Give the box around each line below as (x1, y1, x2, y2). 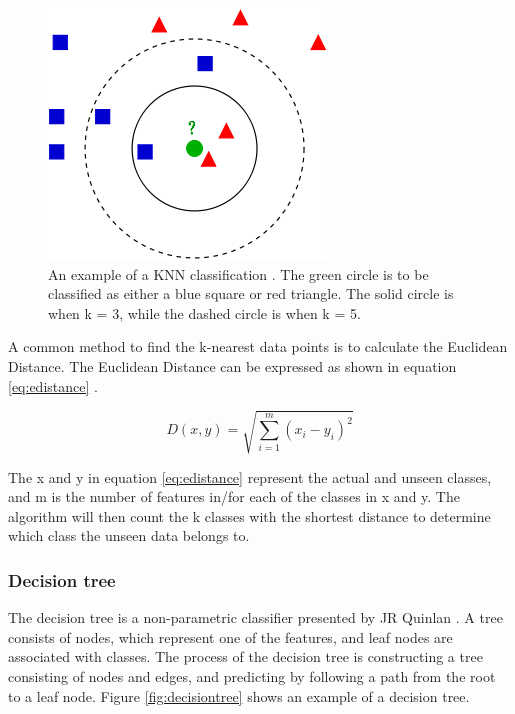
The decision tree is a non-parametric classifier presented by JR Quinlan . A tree (8, 607, 503, 628)
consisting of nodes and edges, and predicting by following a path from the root (8, 666, 496, 687)
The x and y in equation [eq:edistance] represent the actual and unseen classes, (8, 466, 492, 487)
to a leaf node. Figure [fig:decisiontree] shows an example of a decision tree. (8, 685, 470, 706)
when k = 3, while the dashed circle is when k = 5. (48, 302, 361, 323)
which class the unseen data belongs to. (8, 525, 250, 546)
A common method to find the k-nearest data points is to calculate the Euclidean (8, 336, 508, 357)
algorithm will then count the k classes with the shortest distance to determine (8, 505, 491, 526)
